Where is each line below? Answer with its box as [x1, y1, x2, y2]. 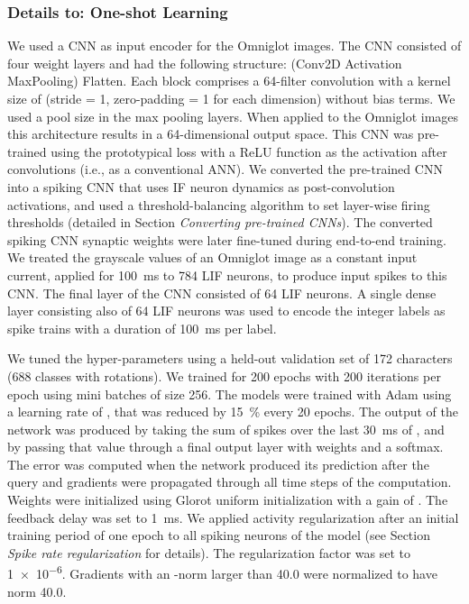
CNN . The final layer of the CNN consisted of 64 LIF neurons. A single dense [7, 283, 437, 302]
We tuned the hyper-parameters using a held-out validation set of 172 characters [7, 349, 453, 368]
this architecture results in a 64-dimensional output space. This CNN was [7, 124, 414, 143]
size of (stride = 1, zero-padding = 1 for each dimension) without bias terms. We [7, 89, 455, 107]
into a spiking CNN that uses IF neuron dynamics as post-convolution [7, 177, 395, 196]
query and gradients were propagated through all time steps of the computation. [7, 472, 452, 491]
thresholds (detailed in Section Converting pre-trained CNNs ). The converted [7, 213, 433, 232]
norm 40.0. [7, 581, 67, 600]
